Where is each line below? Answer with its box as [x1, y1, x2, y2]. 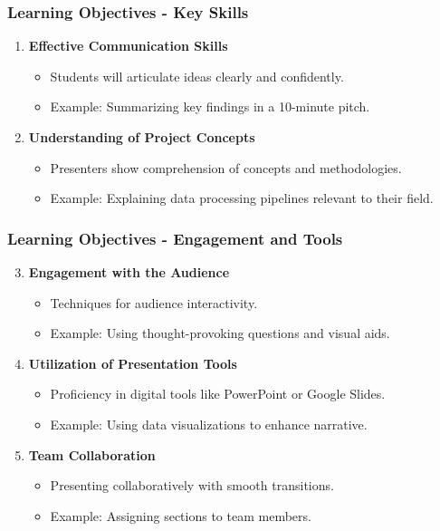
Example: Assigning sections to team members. [50, 506, 311, 525]
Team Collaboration [28, 445, 156, 464]
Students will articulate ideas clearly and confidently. [50, 66, 344, 85]
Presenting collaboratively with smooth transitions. [50, 476, 334, 495]
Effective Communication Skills [28, 36, 228, 55]
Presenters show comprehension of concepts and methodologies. [50, 158, 402, 177]
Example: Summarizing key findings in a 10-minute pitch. [50, 97, 370, 116]
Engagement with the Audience [28, 263, 230, 281]
